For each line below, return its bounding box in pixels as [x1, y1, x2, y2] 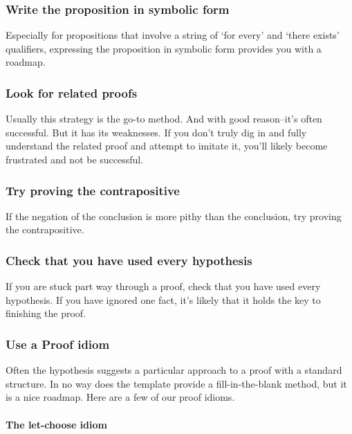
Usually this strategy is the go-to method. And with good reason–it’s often [6, 111, 322, 126]
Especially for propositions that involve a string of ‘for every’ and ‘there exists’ [6, 28, 340, 42]
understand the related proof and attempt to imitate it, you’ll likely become [6, 138, 328, 153]
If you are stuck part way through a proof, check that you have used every [6, 279, 321, 293]
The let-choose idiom [6, 417, 107, 431]
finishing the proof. [6, 306, 86, 320]
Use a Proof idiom [6, 335, 110, 352]
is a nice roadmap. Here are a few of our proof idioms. [6, 390, 235, 404]
